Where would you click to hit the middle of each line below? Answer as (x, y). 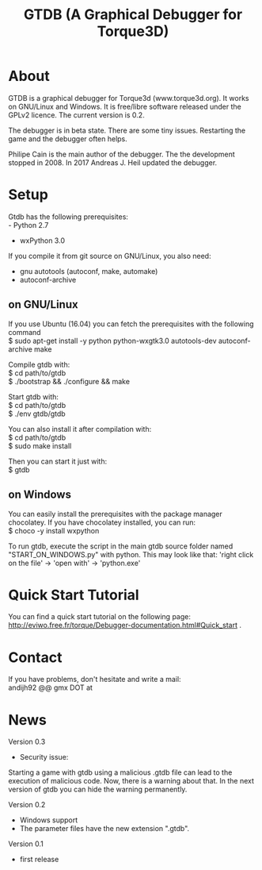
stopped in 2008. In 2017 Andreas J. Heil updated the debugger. (113, 162)
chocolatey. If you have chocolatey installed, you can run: (102, 522)
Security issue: (44, 757)
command (25, 332)
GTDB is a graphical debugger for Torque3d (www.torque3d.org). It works (129, 98)
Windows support (49, 820)
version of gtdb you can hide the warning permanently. (98, 789)
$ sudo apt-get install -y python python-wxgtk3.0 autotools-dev (112, 341)
